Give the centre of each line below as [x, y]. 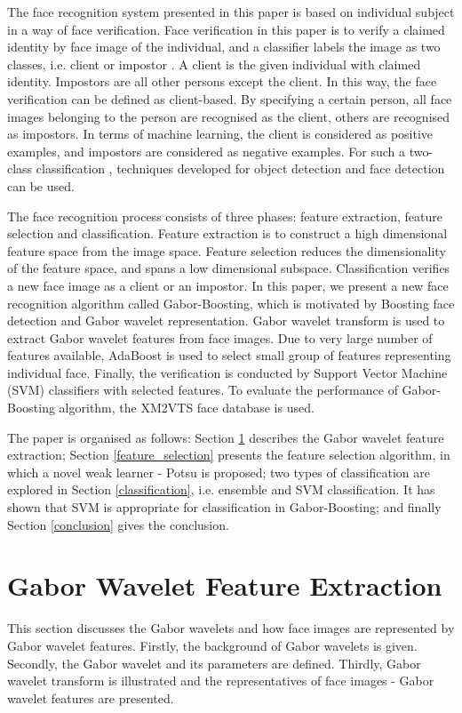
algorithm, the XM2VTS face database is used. [187, 408]
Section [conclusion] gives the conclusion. [118, 524]
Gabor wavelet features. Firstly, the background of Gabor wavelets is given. [212, 645]
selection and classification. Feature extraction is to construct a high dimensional [227, 233]
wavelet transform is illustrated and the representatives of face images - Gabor [221, 681]
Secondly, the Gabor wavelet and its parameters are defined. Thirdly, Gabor [214, 663]
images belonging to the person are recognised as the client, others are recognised [229, 116]
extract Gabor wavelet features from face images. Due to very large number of [220, 337]
